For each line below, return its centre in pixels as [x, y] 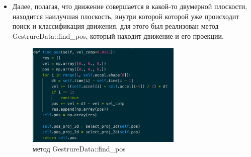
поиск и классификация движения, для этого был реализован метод [115, 26]
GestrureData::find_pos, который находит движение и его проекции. [118, 35]
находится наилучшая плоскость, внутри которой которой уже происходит [126, 16]
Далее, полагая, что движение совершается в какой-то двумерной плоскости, [130, 6]
